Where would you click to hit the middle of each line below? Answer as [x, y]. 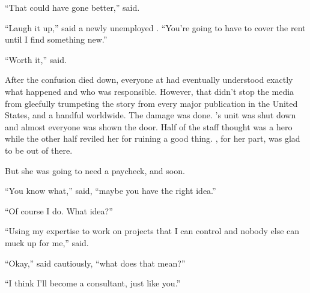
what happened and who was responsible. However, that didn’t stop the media [150, 91]
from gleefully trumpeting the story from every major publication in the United [151, 103]
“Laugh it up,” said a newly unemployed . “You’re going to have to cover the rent [155, 27]
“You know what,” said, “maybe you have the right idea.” [111, 191]
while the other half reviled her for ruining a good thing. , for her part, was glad [153, 138]
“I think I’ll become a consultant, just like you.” [93, 283]
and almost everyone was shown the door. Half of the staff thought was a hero [149, 126]
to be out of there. [39, 150]
